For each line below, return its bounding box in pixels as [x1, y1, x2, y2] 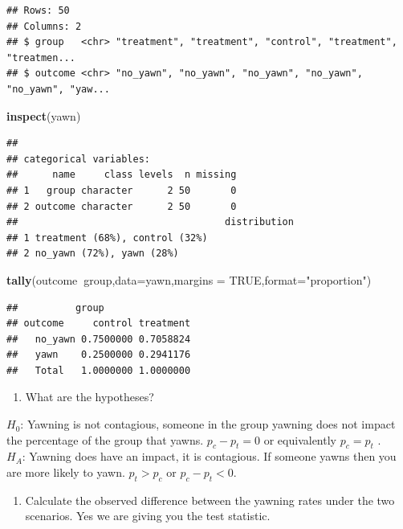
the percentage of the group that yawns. [6, 431, 204, 448]
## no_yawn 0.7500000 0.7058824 [6, 333, 191, 345]
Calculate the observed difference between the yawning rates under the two [25, 491, 395, 508]
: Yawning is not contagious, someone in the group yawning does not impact [20, 416, 396, 433]
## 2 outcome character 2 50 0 [6, 200, 237, 212]
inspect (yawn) [6, 107, 81, 124]
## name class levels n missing [6, 169, 237, 181]
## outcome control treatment [6, 318, 191, 330]
